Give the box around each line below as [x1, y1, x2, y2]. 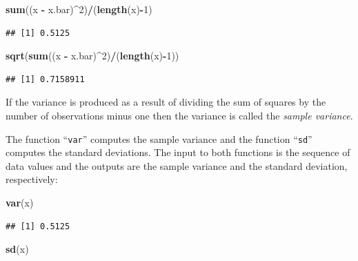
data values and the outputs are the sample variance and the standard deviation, [6, 158, 348, 173]
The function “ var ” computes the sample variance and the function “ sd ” [6, 131, 312, 146]
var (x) [6, 195, 34, 209]
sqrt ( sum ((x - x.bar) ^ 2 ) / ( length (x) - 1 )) [6, 48, 179, 63]
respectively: [6, 172, 58, 186]
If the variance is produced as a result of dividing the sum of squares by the [6, 95, 326, 109]
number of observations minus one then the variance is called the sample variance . [6, 108, 353, 122]
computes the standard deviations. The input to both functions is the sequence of [6, 145, 350, 159]
